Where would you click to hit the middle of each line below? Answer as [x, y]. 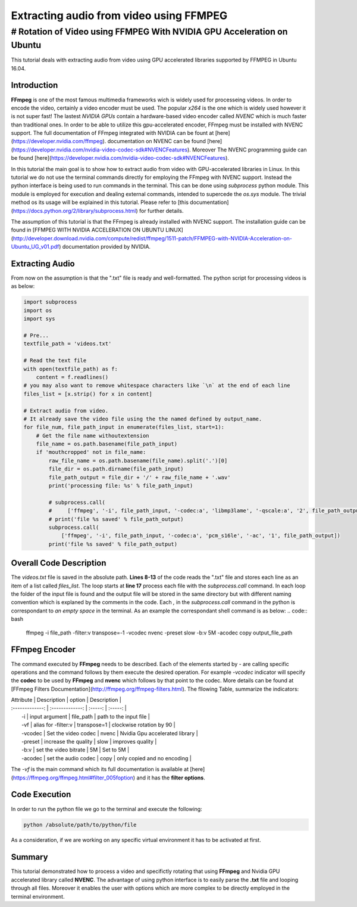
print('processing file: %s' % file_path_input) [121, 486]
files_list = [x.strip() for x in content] [88, 394]
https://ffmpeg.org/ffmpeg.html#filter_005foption [73, 778]
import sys [39, 319]
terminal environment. [38, 896]
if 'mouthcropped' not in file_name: [91, 452]
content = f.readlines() [72, 377]
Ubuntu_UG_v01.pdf [35, 247]
